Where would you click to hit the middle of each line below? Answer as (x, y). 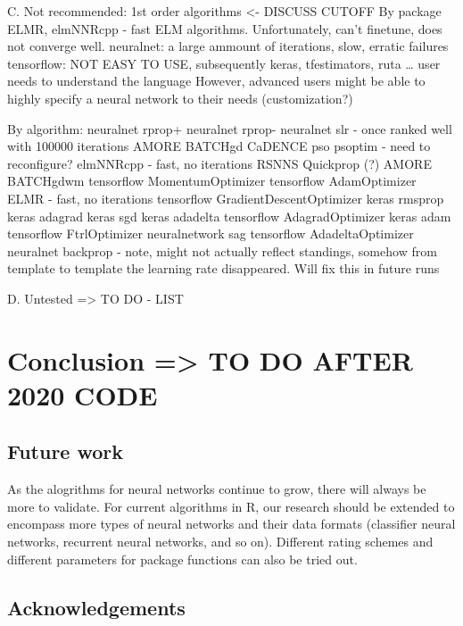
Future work (66, 451)
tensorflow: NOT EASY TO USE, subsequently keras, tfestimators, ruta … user (224, 63)
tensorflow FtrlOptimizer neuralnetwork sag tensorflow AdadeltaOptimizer (211, 234)
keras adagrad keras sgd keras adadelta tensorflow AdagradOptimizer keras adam (229, 216)
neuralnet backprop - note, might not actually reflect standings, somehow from (222, 250)
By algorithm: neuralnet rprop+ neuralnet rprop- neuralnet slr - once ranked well (230, 128)
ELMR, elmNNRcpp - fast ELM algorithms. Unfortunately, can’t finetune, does (225, 28)
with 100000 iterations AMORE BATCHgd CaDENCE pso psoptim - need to (219, 146)
